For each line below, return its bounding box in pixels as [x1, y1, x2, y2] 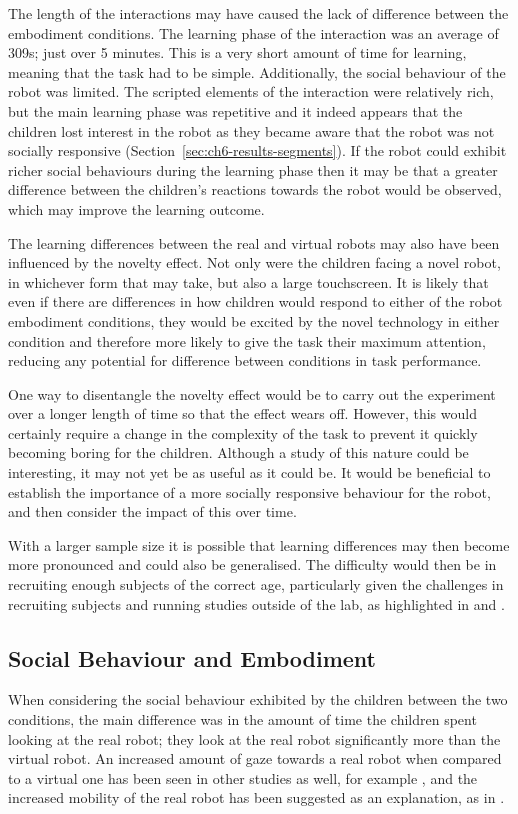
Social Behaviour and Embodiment [8, 642, 376, 673]
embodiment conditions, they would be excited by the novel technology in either [8, 310, 500, 331]
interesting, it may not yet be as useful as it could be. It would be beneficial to [8, 462, 491, 483]
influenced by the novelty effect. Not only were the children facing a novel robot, [8, 252, 501, 273]
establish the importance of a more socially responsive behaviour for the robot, [8, 481, 491, 502]
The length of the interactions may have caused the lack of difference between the [8, 3, 509, 23]
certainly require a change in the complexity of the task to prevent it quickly [8, 422, 478, 443]
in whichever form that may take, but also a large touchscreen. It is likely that [8, 271, 489, 292]
